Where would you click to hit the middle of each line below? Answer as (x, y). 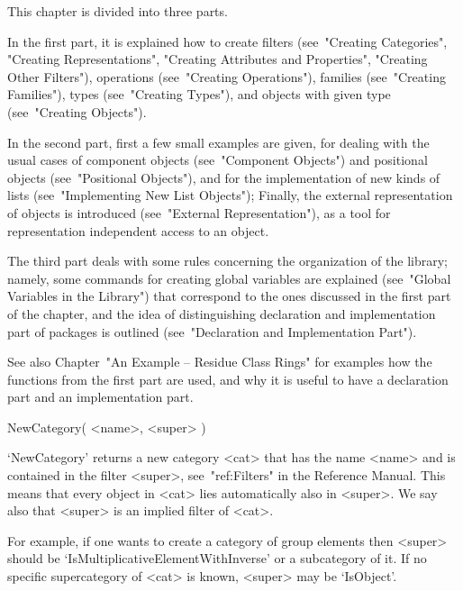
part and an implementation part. (100, 397)
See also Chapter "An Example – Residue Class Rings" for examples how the (220, 362)
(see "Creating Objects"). (77, 111)
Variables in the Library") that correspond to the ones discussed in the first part (229, 296)
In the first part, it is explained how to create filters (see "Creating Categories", (227, 41)
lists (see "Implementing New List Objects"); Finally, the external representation (230, 195)
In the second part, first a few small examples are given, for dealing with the (218, 142)
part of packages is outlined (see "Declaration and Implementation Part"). (212, 331)
